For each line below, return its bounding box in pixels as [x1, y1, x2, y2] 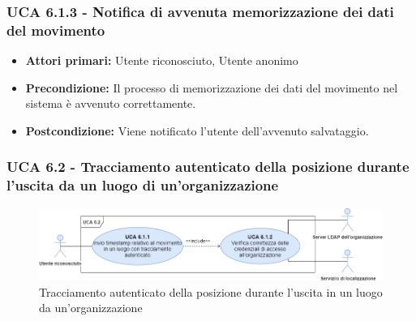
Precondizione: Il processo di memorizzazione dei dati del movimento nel [25, 79, 398, 96]
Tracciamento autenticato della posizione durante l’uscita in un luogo [39, 283, 383, 300]
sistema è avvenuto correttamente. [25, 95, 196, 112]
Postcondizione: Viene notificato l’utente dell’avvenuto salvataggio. [25, 122, 369, 139]
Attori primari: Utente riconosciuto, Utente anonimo [25, 52, 298, 69]
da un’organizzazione [39, 299, 143, 316]
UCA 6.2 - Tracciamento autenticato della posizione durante [6, 156, 410, 177]
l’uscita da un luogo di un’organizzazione [6, 175, 279, 195]
